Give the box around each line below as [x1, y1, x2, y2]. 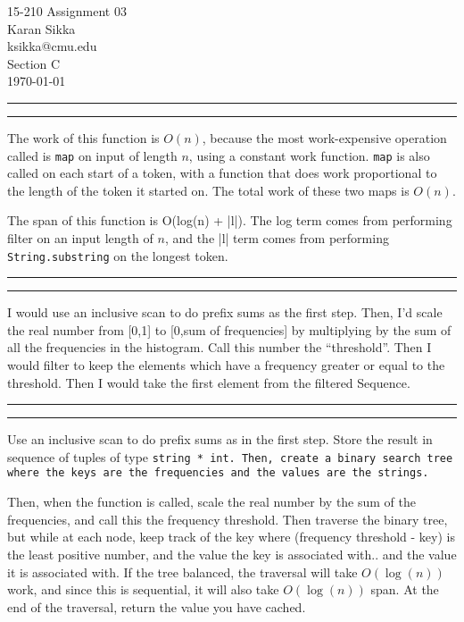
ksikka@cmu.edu [7, 37, 97, 55]
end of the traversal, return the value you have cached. [7, 597, 306, 616]
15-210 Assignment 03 [7, 2, 127, 20]
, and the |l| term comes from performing [164, 229, 389, 247]
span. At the [370, 580, 439, 599]
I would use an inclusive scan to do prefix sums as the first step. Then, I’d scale [7, 303, 443, 322]
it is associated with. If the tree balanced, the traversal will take [7, 562, 358, 581]
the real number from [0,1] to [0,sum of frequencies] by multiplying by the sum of [7, 320, 452, 339]
